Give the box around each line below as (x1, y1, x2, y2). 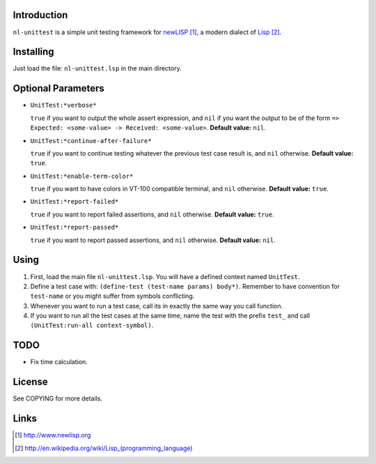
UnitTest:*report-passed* (30, 223, 119, 232)
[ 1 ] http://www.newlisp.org (15, 431, 91, 440)
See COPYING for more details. (13, 394, 102, 403)
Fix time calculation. (30, 358, 88, 366)
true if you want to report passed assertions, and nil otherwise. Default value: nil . (30, 236, 276, 244)
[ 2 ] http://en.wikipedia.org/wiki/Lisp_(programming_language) (15, 444, 193, 452)
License (13, 376, 48, 388)
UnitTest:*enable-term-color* (30, 172, 134, 180)
